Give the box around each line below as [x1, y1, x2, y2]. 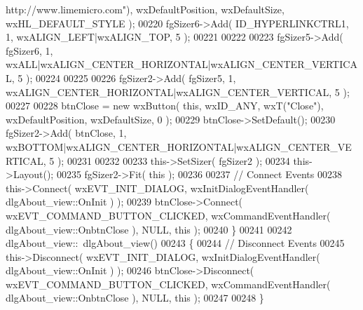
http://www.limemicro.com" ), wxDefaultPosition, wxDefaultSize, [6, 2, 285, 16]
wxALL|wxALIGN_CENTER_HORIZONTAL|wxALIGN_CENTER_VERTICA [6, 57, 357, 72]
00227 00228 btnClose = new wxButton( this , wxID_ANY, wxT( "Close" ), [6, 98, 324, 113]
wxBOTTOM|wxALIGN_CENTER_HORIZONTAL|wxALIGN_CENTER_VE [6, 139, 352, 154]
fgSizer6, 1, [6, 43, 53, 58]
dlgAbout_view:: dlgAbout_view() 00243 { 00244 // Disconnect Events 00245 [6, 236, 345, 250]
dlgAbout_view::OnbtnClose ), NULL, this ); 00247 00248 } [6, 290, 264, 305]
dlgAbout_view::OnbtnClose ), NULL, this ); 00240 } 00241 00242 [6, 222, 292, 236]
